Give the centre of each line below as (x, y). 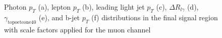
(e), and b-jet (59, 17)
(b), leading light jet (113, 7)
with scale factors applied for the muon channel (77, 29)
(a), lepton (54, 7)
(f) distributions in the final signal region (154, 17)
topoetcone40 (22, 22)
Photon (15, 7)
